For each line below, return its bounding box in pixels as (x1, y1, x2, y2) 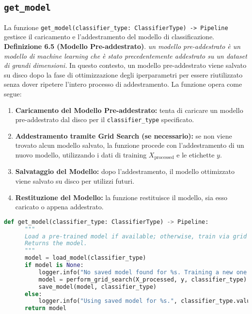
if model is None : (24, 262, 84, 269)
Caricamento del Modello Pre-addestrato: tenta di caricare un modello (15, 105, 243, 115)
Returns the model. (24, 240, 87, 247)
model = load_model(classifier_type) (24, 254, 146, 262)
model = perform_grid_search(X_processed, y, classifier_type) (38, 276, 247, 283)
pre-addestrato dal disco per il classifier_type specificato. (15, 114, 194, 125)
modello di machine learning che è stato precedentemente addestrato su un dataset (4, 50, 247, 61)
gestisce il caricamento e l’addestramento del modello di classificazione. (4, 31, 215, 42)
